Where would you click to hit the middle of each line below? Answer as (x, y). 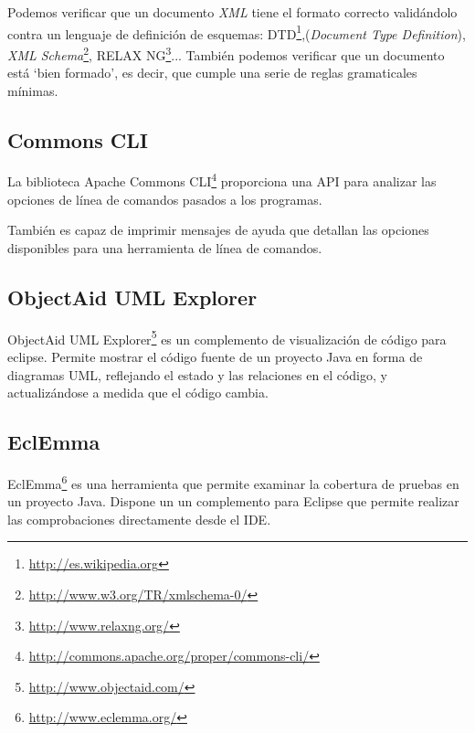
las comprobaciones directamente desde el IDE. (139, 519)
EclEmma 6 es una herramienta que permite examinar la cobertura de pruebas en (233, 482)
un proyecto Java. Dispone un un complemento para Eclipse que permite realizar (233, 501)
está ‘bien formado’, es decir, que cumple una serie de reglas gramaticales (212, 73)
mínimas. (33, 90)
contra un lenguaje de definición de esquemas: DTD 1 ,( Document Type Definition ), (237, 32)
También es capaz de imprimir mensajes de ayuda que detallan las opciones (218, 230)
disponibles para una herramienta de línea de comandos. (165, 247)
